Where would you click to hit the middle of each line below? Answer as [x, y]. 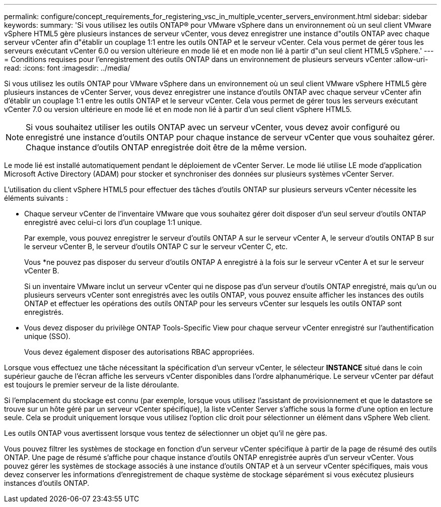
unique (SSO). [47, 336]
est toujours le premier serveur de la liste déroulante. [92, 385]
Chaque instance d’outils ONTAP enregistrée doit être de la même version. [166, 147]
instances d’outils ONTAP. [47, 483]
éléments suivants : [36, 198]
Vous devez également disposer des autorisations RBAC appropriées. [139, 352]
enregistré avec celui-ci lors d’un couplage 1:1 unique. [113, 222]
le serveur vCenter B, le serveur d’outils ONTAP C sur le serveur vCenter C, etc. [156, 246]
